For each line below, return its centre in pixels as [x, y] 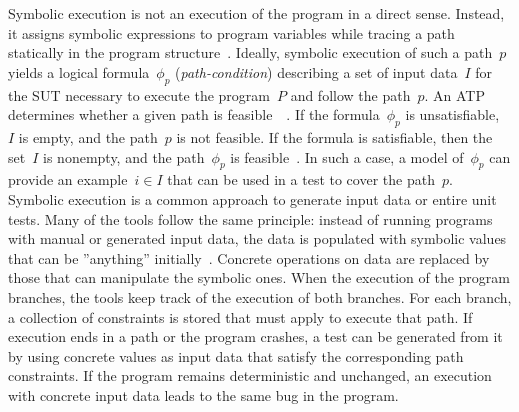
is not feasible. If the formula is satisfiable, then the [334, 136]
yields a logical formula [79, 71]
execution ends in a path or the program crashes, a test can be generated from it [255, 336]
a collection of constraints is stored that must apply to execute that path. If [240, 316]
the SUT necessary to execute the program [139, 94]
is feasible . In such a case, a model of [347, 156]
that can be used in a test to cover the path [301, 179]
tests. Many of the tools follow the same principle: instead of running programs [250, 218]
